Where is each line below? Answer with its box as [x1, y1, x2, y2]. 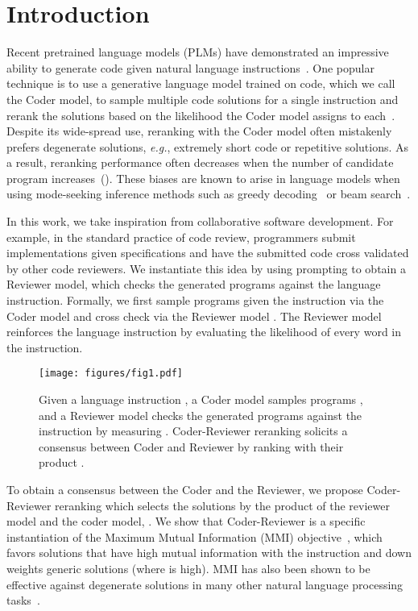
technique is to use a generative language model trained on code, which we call [6, 75, 395, 92]
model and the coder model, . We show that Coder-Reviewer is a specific [6, 513, 366, 530]
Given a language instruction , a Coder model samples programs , [39, 391, 363, 408]
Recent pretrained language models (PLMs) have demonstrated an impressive [6, 44, 389, 60]
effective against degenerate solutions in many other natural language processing [6, 576, 404, 592]
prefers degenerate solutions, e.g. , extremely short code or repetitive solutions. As [6, 138, 409, 155]
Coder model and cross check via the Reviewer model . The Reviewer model [6, 307, 382, 324]
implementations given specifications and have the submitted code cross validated [6, 244, 409, 261]
